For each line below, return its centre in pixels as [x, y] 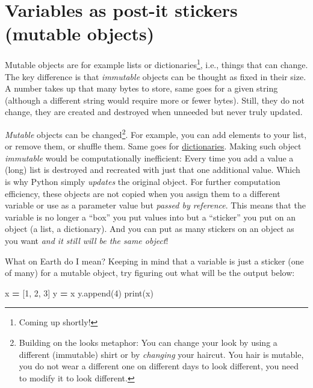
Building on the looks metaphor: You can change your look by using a [148, 342]
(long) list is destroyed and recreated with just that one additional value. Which [153, 170]
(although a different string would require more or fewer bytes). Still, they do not [155, 100]
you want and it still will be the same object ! [87, 240]
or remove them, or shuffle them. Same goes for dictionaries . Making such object [153, 146]
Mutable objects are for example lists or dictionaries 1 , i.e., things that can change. [156, 64]
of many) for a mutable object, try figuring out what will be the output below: [150, 273]
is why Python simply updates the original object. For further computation [143, 181]
